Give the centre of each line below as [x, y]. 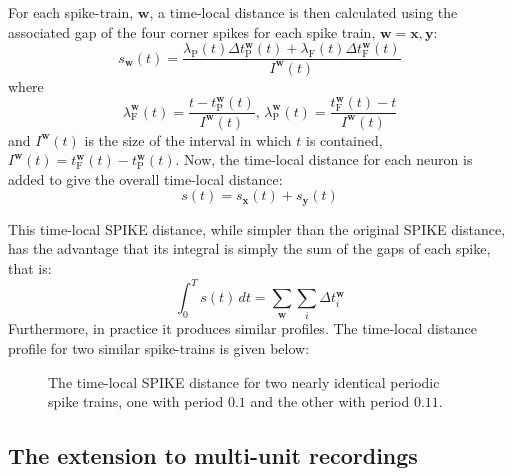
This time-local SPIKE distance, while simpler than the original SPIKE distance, [257, 228]
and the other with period [330, 401]
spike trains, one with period [136, 401]
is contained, [344, 139]
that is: [30, 268]
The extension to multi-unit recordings [213, 455]
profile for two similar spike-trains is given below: [159, 348]
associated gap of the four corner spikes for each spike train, [192, 31]
